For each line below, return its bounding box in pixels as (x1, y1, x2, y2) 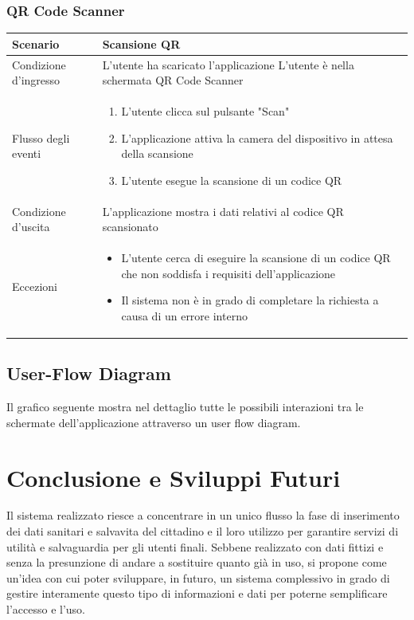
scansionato (102, 218, 158, 235)
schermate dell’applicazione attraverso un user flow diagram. (6, 414, 301, 430)
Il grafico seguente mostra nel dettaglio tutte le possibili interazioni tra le (6, 398, 364, 415)
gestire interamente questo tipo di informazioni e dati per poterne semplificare (6, 585, 388, 602)
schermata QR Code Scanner (102, 72, 244, 88)
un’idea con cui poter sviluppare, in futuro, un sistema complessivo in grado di (6, 569, 390, 586)
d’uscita (12, 218, 50, 235)
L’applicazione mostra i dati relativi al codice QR (102, 202, 344, 219)
